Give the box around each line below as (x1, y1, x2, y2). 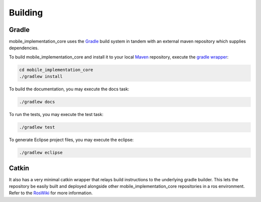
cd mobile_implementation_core (19, 67, 94, 72)
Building (9, 7, 43, 18)
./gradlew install (19, 74, 63, 79)
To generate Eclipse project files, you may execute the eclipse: (9, 137, 134, 143)
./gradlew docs (19, 99, 55, 105)
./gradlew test (19, 125, 55, 130)
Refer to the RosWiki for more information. (9, 190, 93, 196)
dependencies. (9, 45, 39, 51)
